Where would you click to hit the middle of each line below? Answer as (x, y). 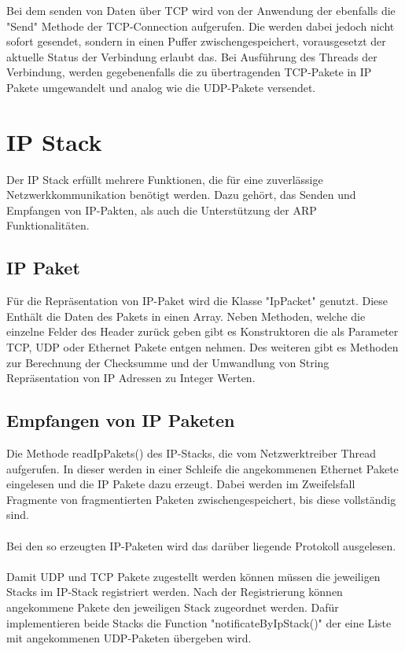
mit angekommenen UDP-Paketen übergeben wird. (129, 638)
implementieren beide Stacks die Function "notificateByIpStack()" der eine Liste (199, 622)
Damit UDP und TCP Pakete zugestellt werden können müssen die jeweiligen (193, 576)
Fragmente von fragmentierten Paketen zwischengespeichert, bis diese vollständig (201, 499)
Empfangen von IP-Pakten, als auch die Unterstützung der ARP (162, 210)
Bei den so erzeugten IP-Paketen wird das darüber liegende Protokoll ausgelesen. (201, 545)
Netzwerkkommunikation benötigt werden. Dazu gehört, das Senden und (181, 195)
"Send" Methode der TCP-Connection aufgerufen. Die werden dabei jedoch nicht (201, 26)
